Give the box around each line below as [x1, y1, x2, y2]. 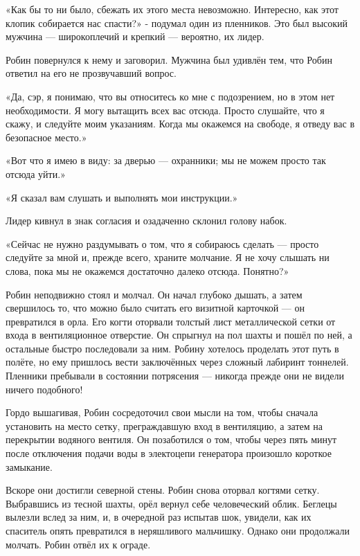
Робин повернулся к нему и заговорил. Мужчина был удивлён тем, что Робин [6, 52, 332, 66]
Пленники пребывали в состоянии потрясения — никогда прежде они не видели [6, 368, 344, 383]
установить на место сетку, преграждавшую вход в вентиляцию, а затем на [6, 418, 323, 433]
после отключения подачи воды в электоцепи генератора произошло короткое [6, 446, 332, 460]
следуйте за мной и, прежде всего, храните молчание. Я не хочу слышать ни [6, 250, 330, 264]
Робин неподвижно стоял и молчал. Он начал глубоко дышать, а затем [6, 287, 303, 301]
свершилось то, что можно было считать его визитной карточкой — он [6, 301, 305, 315]
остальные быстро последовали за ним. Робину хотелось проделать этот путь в [6, 341, 339, 355]
